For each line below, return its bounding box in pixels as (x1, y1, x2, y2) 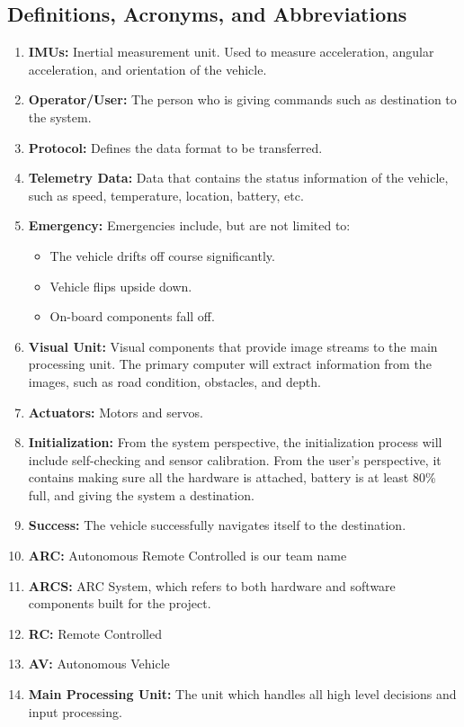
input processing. (28, 702, 122, 721)
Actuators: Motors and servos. (28, 402, 203, 421)
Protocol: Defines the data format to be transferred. (28, 138, 323, 157)
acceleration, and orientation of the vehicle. (28, 59, 267, 78)
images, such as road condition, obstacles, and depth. (28, 372, 321, 390)
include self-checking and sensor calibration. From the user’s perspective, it (28, 450, 442, 469)
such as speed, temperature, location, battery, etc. (28, 185, 304, 204)
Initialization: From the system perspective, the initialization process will (28, 433, 442, 452)
